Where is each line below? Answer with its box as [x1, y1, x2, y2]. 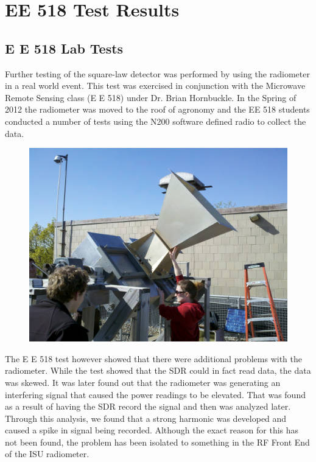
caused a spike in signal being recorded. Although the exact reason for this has [5, 424, 299, 436]
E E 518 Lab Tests [5, 38, 124, 57]
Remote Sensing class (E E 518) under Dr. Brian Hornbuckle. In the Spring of [5, 91, 297, 103]
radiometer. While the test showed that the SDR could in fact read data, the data [5, 364, 311, 377]
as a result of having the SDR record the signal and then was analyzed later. [5, 400, 291, 413]
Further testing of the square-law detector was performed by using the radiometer [5, 67, 310, 80]
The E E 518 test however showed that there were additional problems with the [5, 352, 303, 365]
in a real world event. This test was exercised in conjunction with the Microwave [5, 79, 306, 92]
